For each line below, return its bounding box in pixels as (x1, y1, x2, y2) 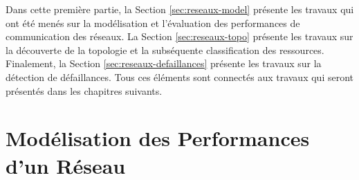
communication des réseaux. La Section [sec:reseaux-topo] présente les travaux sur (6, 29, 353, 44)
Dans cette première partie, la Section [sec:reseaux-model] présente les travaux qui (6, 2, 354, 16)
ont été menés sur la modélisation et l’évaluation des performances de (6, 15, 300, 30)
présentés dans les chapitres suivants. (6, 83, 163, 98)
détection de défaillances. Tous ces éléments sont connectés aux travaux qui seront (6, 69, 353, 84)
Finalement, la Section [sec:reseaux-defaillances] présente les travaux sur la (6, 56, 322, 71)
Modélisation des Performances (6, 124, 310, 152)
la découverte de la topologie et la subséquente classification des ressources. (6, 42, 324, 57)
